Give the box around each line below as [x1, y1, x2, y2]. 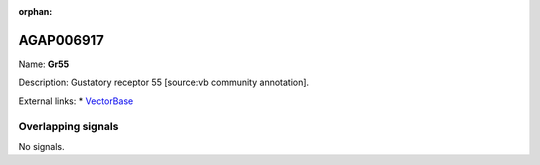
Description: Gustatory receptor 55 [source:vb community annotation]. [18, 76, 310, 89]
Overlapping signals [18, 120, 119, 134]
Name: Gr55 [18, 58, 70, 70]
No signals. [18, 140, 65, 152]
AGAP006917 [18, 31, 105, 49]
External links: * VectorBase [18, 95, 134, 107]
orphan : [18, 6, 53, 17]
